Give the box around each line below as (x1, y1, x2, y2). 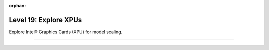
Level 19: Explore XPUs (9, 15, 82, 24)
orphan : (9, 3, 26, 8)
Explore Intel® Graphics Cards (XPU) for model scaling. (9, 29, 123, 35)
